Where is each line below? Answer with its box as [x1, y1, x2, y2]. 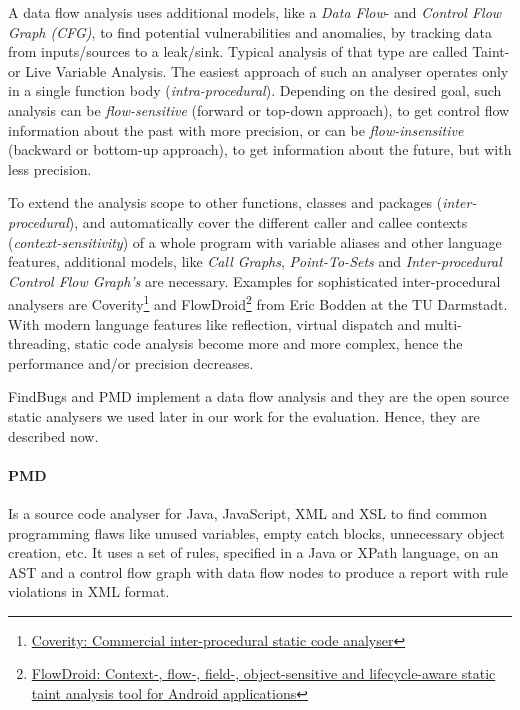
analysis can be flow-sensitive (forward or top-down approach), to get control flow [8, 99, 510, 120]
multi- [424, 313, 462, 334]
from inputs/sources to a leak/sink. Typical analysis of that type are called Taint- [8, 41, 510, 62]
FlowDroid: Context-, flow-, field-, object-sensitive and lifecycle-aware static [31, 663, 496, 684]
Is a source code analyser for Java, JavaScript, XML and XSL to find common [8, 502, 488, 523]
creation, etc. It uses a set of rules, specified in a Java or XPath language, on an [8, 542, 499, 563]
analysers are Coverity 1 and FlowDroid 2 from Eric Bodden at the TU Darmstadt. [8, 291, 508, 314]
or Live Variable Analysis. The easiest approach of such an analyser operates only [8, 60, 509, 81]
